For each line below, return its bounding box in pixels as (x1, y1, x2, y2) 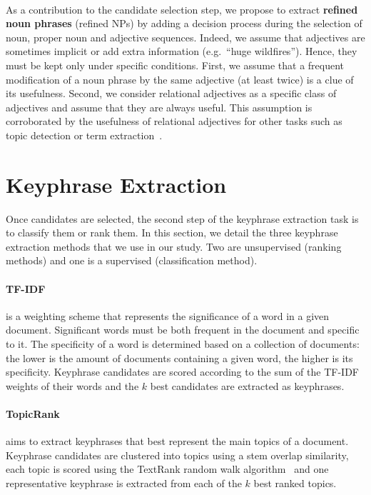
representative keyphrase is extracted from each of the (6, 475, 242, 490)
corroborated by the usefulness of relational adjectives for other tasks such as (6, 114, 342, 129)
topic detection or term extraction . (6, 127, 163, 142)
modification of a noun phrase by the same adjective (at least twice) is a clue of (6, 71, 354, 86)
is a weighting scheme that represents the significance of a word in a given (6, 308, 330, 323)
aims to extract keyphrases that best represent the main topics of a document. (6, 434, 349, 449)
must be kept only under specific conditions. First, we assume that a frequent (6, 57, 345, 72)
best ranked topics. (253, 475, 337, 490)
